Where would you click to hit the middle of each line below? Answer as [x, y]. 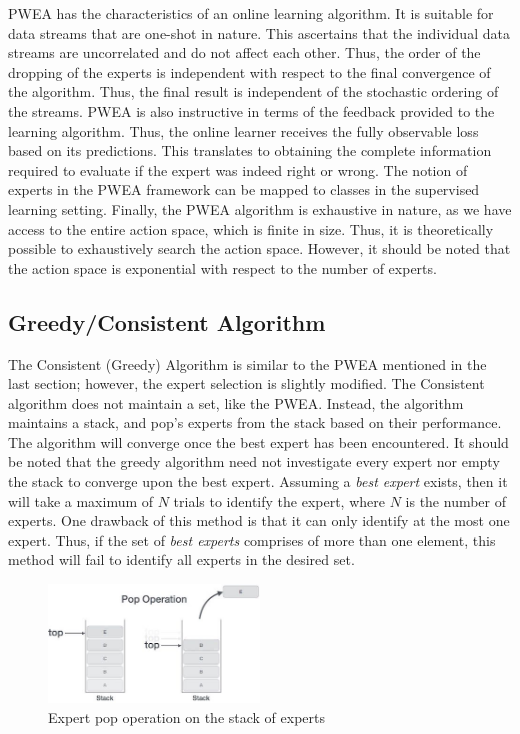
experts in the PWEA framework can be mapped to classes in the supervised [244, 189]
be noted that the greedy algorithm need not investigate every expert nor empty [254, 461]
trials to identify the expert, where [279, 500]
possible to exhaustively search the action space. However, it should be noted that [259, 248]
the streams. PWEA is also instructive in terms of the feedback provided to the [251, 110]
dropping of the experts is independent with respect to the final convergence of [249, 71]
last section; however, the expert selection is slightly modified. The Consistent [246, 383]
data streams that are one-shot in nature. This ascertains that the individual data [259, 32]
